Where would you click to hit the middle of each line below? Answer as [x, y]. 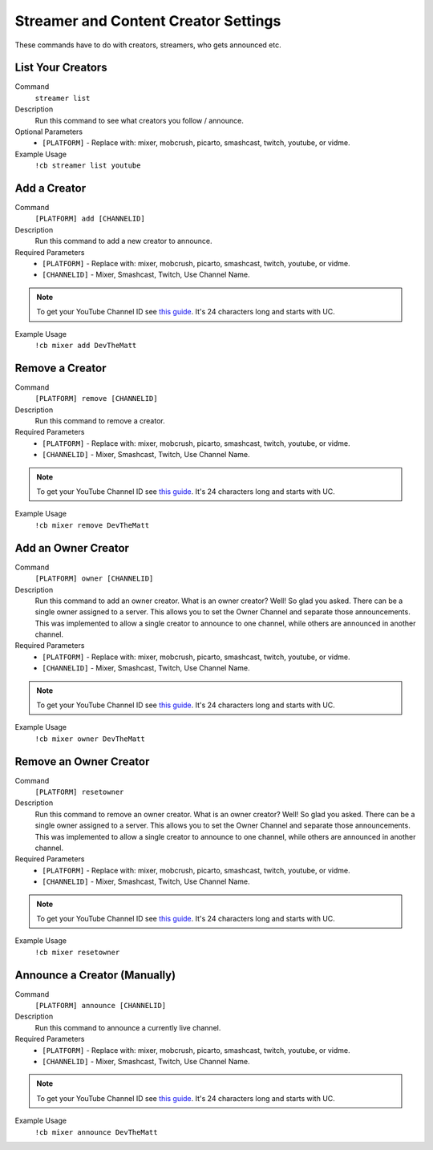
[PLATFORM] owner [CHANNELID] [94, 579]
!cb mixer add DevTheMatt [86, 345]
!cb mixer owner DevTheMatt [90, 739]
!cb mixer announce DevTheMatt [96, 1132]
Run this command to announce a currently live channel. [128, 1027]
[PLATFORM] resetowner [79, 792]
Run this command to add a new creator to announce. [123, 241]
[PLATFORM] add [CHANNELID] [90, 219]
